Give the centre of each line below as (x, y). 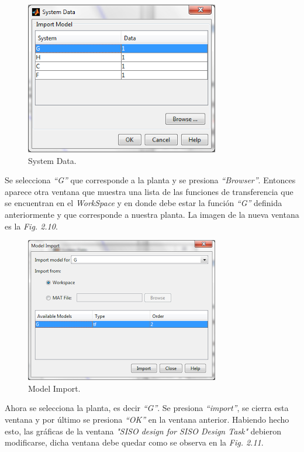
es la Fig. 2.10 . (31, 226)
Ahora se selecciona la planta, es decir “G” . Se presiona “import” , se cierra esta (147, 408)
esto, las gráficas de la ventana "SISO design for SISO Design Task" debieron (143, 431)
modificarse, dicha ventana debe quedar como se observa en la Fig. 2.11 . (134, 442)
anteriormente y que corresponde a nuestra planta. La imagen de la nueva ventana (152, 214)
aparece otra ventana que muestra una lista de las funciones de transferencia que (149, 191)
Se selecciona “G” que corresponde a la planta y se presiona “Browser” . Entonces (150, 180)
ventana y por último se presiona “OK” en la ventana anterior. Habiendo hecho (147, 419)
